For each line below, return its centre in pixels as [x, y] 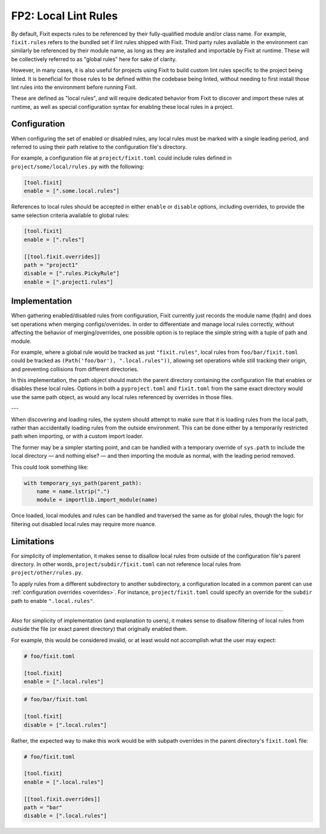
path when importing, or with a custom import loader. [77, 436]
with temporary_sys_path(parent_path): [83, 483]
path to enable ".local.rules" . [53, 601]
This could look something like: [50, 467]
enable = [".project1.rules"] [69, 282]
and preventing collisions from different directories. [75, 369]
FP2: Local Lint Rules [64, 16]
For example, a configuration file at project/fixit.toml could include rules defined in [121, 158]
